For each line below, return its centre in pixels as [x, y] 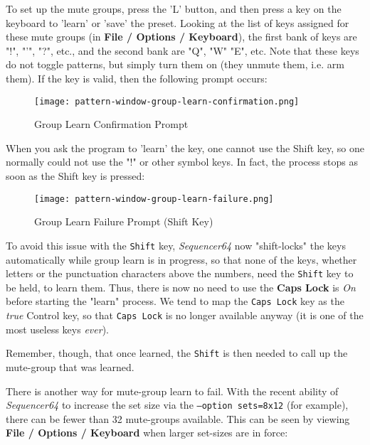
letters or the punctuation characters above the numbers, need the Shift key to [180, 273]
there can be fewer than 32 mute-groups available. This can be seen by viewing [178, 418]
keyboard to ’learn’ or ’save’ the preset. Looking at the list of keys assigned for [178, 22]
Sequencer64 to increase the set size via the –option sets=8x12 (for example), [177, 405]
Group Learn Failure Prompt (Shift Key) [124, 221]
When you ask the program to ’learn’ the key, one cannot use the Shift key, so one [185, 148]
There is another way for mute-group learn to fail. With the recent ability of [172, 391]
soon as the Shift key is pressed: [75, 176]
